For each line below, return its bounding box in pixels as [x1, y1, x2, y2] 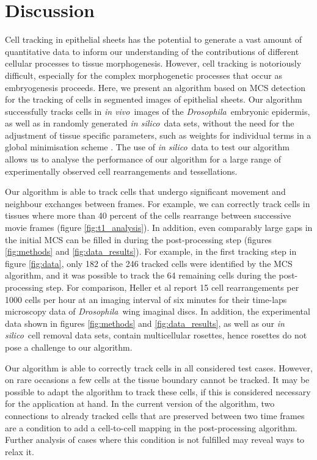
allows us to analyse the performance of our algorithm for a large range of [5, 153, 282, 166]
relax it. [5, 445, 34, 458]
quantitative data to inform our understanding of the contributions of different [5, 45, 299, 57]
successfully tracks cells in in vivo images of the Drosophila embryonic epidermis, [5, 104, 310, 117]
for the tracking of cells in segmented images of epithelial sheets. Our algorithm [5, 93, 302, 106]
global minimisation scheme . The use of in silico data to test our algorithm [5, 141, 290, 153]
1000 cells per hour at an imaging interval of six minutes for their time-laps [5, 293, 287, 305]
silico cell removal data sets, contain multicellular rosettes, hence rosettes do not [5, 329, 307, 341]
